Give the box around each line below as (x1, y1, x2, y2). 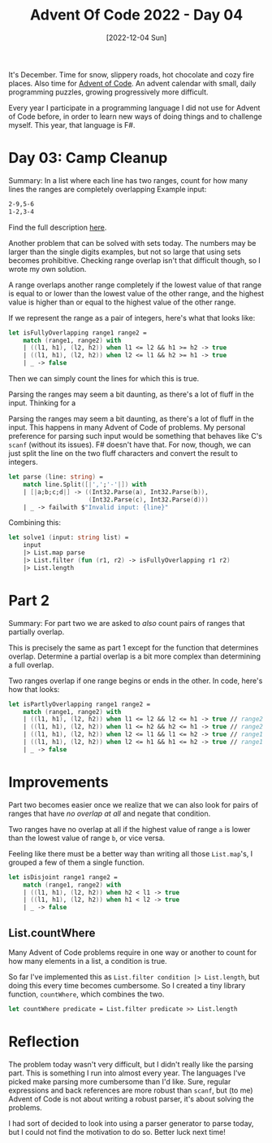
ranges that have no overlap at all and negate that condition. (8, 808, 211, 818)
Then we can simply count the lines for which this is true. (8, 374, 200, 383)
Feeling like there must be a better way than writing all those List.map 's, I (8, 848, 253, 858)
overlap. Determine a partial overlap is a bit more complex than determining (8, 651, 261, 661)
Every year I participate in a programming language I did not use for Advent (8, 103, 261, 112)
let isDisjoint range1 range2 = (8, 873, 118, 881)
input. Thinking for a (8, 398, 76, 408)
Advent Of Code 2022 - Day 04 (29, 6, 244, 24)
